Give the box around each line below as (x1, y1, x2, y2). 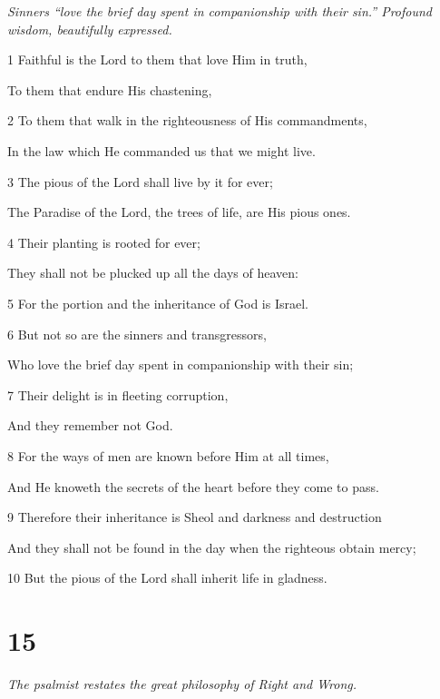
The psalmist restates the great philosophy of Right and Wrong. (7, 674, 357, 693)
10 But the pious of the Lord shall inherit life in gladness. (7, 568, 328, 587)
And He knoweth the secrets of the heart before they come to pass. (7, 477, 379, 496)
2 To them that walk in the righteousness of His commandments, (7, 111, 367, 130)
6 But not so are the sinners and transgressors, (7, 324, 267, 343)
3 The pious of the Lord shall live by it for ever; (7, 172, 273, 191)
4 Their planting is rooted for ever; (7, 232, 200, 251)
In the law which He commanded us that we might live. (7, 141, 316, 160)
